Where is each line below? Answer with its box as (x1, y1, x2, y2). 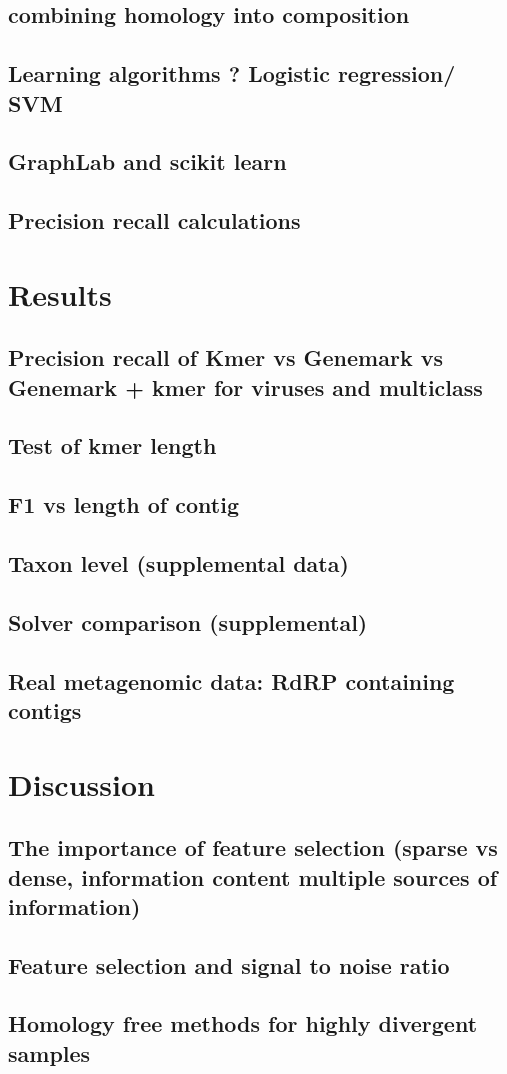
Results (8, 273, 112, 314)
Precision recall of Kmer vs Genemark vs (8, 342, 443, 373)
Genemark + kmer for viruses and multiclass (8, 371, 483, 402)
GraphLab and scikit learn (8, 146, 287, 177)
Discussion (8, 763, 155, 804)
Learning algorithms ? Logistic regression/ (8, 58, 456, 89)
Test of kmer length (8, 430, 217, 461)
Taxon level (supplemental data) (8, 548, 349, 579)
